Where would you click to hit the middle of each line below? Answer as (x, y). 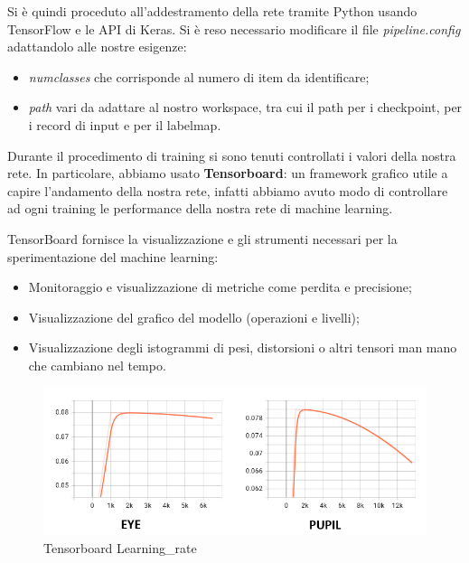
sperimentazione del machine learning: (113, 256)
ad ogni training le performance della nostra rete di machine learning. (200, 208)
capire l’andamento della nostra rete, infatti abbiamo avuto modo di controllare (228, 190)
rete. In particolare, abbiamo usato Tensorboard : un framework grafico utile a (228, 173)
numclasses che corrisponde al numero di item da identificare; (199, 76)
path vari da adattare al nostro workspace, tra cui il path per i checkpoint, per (245, 107)
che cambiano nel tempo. (97, 365)
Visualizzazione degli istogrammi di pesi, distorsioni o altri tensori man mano (243, 347)
